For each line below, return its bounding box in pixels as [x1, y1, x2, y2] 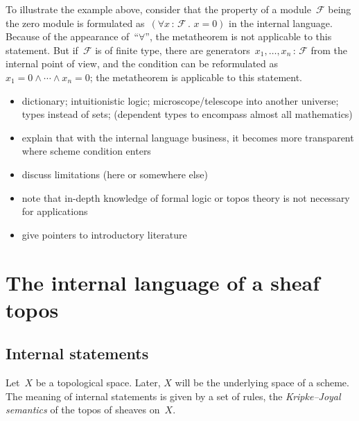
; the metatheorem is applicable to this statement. [89, 69, 302, 84]
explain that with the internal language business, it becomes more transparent [21, 130, 354, 144]
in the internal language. [229, 15, 333, 30]
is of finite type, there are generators [95, 42, 250, 57]
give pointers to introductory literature [21, 227, 187, 241]
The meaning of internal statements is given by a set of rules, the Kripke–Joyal [6, 388, 341, 403]
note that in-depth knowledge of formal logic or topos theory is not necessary [21, 190, 350, 205]
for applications [21, 204, 88, 218]
